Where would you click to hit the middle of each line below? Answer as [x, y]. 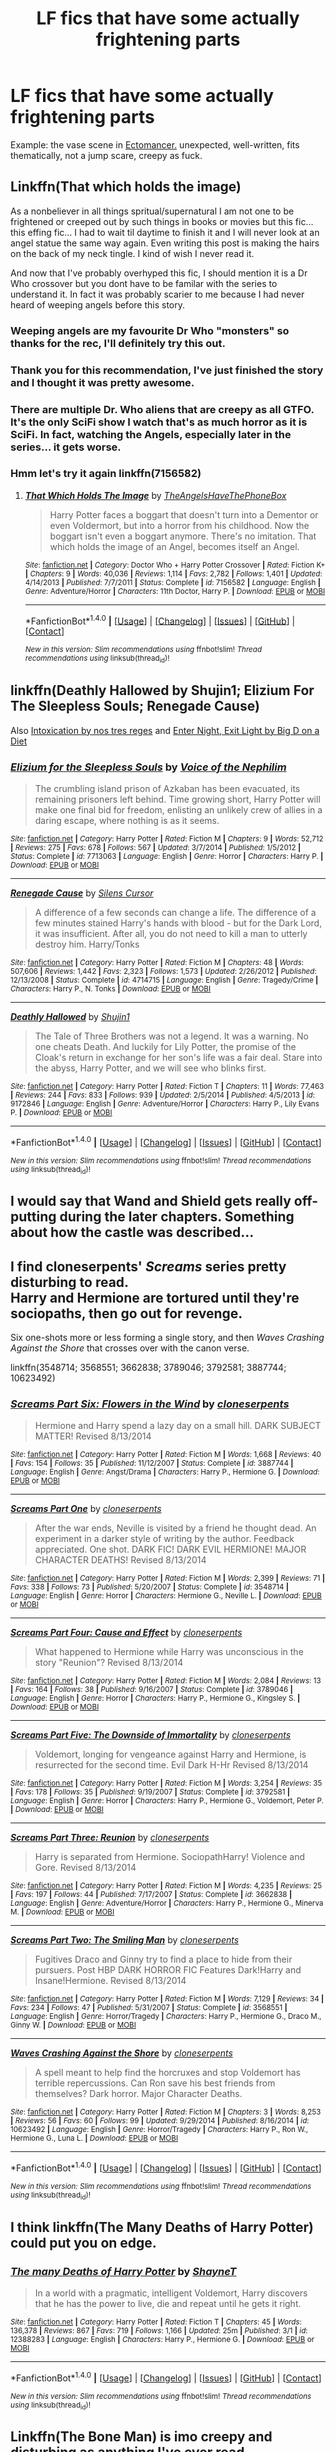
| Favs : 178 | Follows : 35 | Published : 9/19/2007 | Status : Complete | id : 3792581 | [150, 1792]
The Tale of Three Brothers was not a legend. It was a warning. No [171, 1036]
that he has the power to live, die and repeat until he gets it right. [168, 2304]
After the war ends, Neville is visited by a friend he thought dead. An [175, 1528]
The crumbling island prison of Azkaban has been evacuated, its [167, 788]
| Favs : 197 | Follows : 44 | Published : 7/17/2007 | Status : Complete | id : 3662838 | [151, 1895]
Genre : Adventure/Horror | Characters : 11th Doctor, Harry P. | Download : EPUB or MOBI [175, 591]
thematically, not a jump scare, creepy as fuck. [106, 155]
